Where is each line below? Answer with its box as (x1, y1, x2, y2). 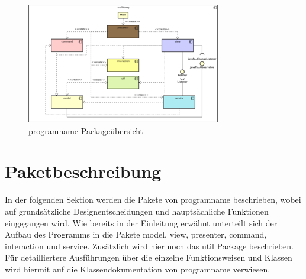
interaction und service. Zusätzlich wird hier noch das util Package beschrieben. (5, 239, 294, 252)
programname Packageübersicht (28, 124, 144, 137)
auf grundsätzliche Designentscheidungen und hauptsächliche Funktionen (5, 205, 269, 217)
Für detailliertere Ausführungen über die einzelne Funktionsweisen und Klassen (5, 251, 292, 264)
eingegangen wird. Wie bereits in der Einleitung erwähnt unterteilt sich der (5, 216, 278, 229)
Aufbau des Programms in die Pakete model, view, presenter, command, (5, 228, 267, 241)
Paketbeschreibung (5, 159, 162, 183)
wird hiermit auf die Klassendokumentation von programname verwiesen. (5, 262, 270, 275)
